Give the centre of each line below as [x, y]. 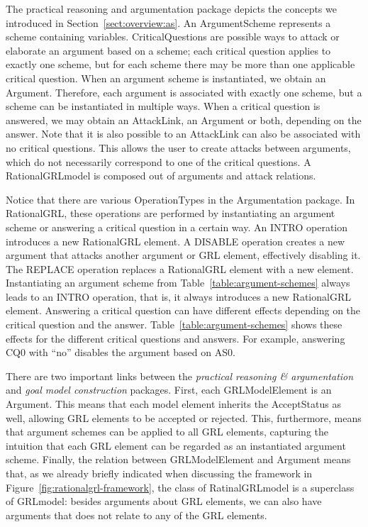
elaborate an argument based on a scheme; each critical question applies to [168, 50]
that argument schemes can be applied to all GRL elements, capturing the [167, 432]
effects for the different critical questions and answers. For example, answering [175, 338]
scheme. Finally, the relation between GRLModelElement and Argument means [178, 459]
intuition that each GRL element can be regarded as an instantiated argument [176, 445]
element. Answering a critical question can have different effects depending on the [183, 310]
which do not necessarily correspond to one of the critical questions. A [158, 161]
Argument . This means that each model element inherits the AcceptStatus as [173, 404]
